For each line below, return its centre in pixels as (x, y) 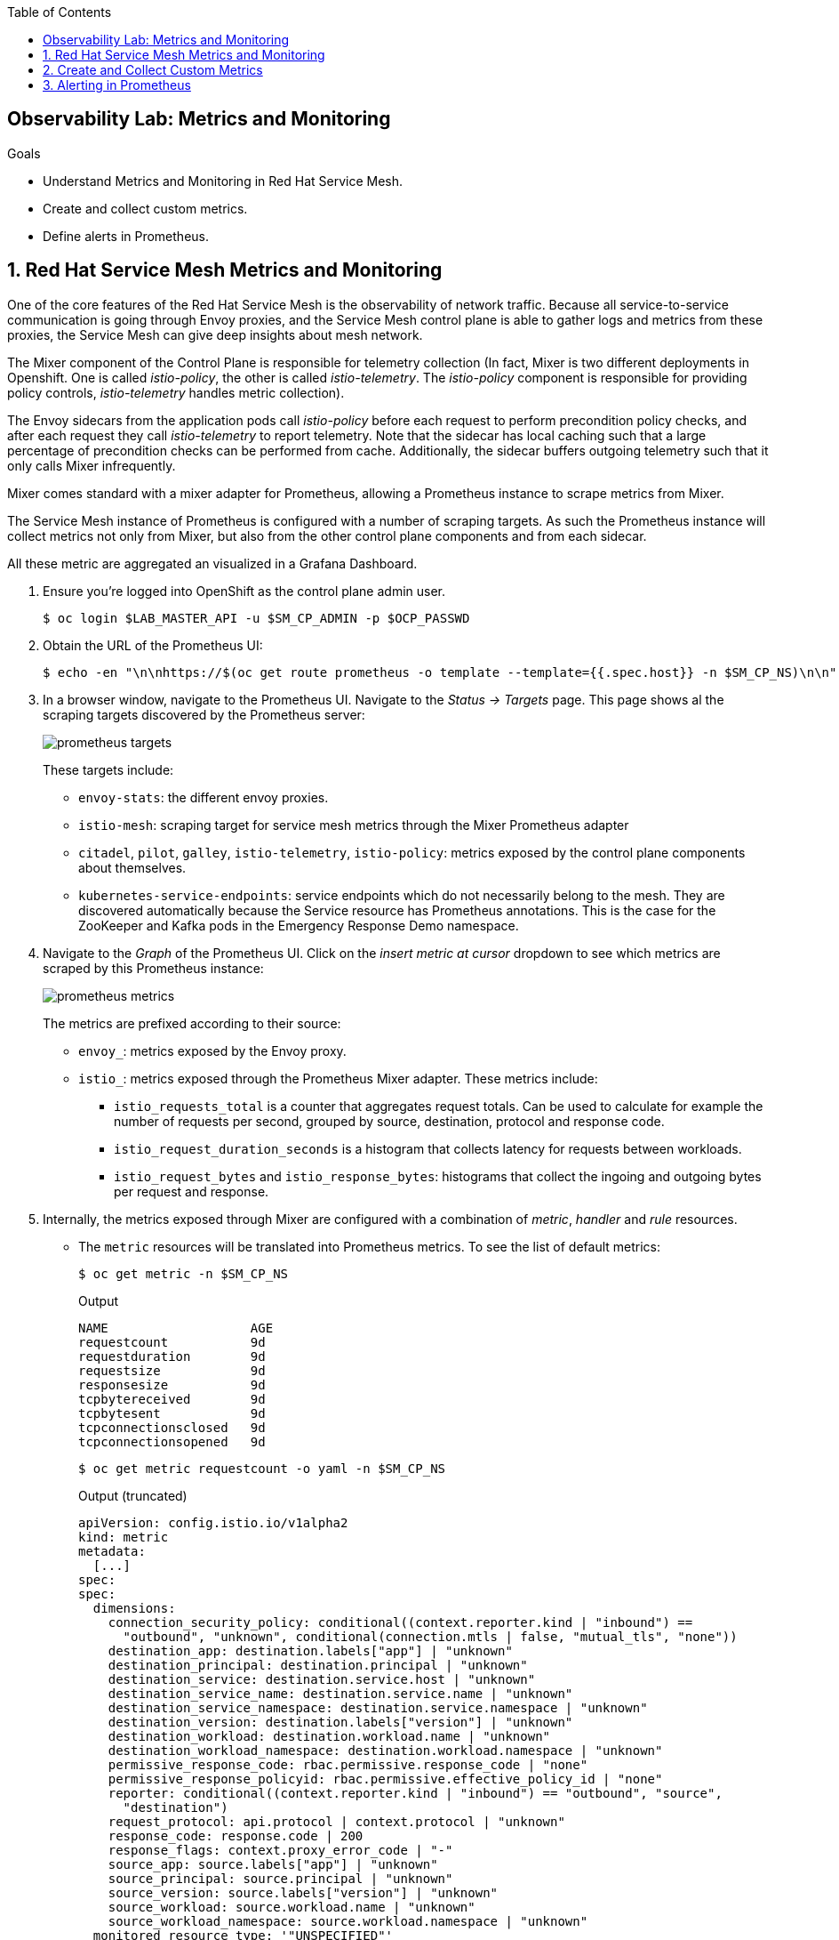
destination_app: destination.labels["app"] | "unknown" (310, 1650)
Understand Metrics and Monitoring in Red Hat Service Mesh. (223, 181)
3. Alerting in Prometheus (117, 85)
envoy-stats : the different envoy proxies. (204, 797)
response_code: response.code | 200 (236, 1835)
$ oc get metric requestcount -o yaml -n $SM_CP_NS (262, 1468)
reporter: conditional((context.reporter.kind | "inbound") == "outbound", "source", (415, 1793)
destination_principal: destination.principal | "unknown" (318, 1665)
